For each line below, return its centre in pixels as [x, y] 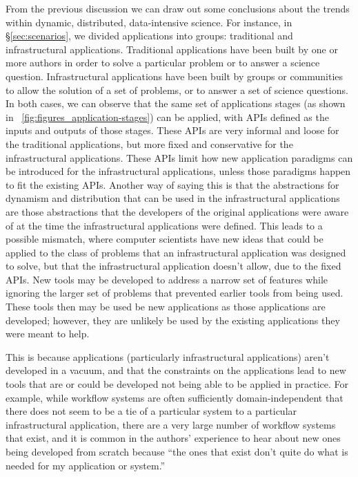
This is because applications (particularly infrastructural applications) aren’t [168, 356]
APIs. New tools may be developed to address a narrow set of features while [167, 279]
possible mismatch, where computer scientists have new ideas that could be [165, 239]
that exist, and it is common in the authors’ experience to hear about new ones [173, 438]
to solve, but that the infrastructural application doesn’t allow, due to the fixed [173, 266]
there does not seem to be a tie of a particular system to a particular [151, 411]
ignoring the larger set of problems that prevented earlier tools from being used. [175, 293]
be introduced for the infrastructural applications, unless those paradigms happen [178, 171]
